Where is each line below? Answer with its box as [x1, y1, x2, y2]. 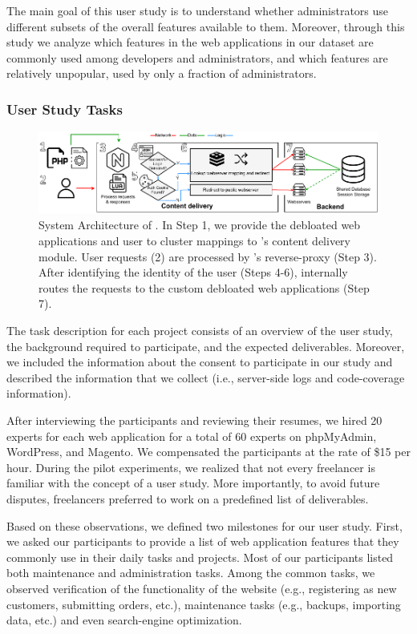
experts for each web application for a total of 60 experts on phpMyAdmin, [6, 427, 377, 444]
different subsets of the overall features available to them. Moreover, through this [6, 18, 405, 34]
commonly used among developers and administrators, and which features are [6, 49, 388, 66]
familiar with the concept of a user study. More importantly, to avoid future [6, 474, 380, 491]
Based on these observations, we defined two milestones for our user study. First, [6, 517, 403, 534]
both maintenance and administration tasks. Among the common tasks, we [6, 564, 375, 581]
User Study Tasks [6, 99, 123, 119]
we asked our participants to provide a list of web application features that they [6, 533, 399, 550]
